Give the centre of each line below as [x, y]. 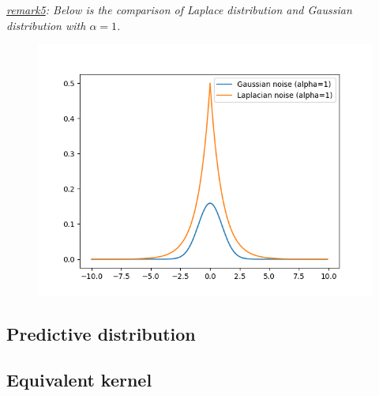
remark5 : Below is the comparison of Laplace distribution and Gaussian [179, 9]
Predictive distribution [101, 333]
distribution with [46, 25]
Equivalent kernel [79, 380]
